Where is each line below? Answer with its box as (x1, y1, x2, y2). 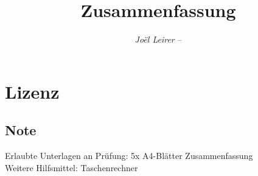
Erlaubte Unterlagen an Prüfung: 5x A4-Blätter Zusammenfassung (5, 149, 253, 162)
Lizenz (5, 79, 60, 104)
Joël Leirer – (134, 33, 182, 46)
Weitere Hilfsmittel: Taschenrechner (5, 161, 138, 174)
